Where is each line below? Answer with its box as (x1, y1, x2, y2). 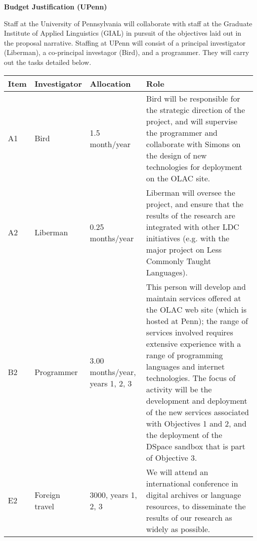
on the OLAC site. (146, 172, 211, 184)
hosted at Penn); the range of (146, 315, 248, 326)
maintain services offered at (146, 292, 241, 304)
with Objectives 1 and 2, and (146, 417, 247, 429)
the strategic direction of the (146, 104, 245, 115)
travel (34, 500, 54, 512)
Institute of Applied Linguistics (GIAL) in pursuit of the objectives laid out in (4, 28, 242, 38)
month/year (89, 138, 131, 150)
